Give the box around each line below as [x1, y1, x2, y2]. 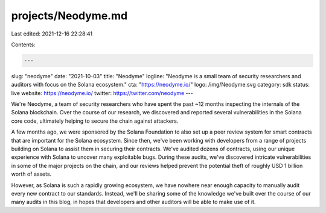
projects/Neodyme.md [11, 9, 128, 22]
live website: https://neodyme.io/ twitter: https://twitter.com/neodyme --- [11, 89, 193, 96]
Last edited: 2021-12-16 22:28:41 [11, 30, 93, 37]
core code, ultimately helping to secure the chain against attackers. [11, 117, 179, 125]
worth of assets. [11, 170, 52, 177]
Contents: [11, 41, 36, 48]
